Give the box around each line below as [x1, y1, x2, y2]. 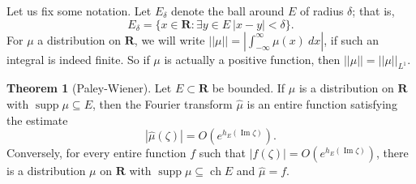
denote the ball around [171, 2, 285, 19]
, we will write [134, 31, 205, 48]
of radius [300, 2, 344, 19]
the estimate [6, 111, 68, 128]
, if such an [324, 31, 379, 48]
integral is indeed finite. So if [6, 50, 150, 67]
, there [376, 144, 409, 161]
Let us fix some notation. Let [6, 2, 152, 19]
